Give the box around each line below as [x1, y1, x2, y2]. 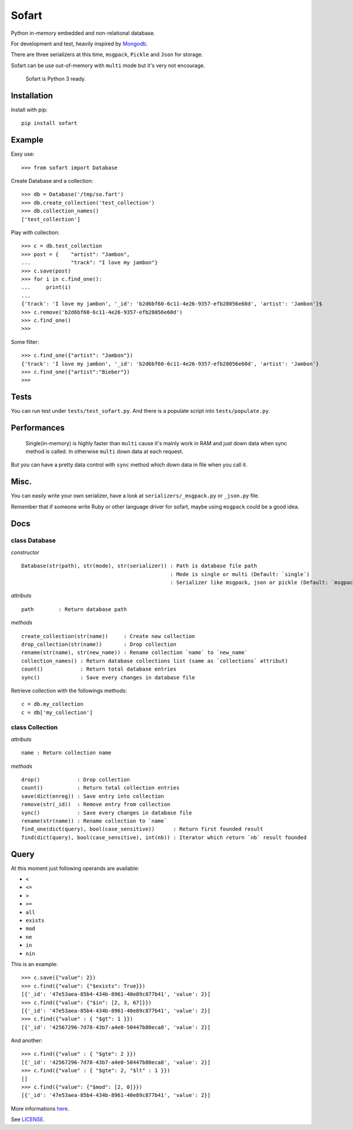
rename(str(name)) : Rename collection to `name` [21, 817, 168, 824]
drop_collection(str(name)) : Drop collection [21, 640, 176, 648]
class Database [11, 537, 56, 545]
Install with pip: [11, 106, 48, 113]
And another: [11, 1037, 43, 1044]
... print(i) [21, 284, 71, 291]
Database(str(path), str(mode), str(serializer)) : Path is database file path [21, 563, 257, 569]
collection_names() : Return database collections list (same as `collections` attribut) [21, 658, 288, 664]
